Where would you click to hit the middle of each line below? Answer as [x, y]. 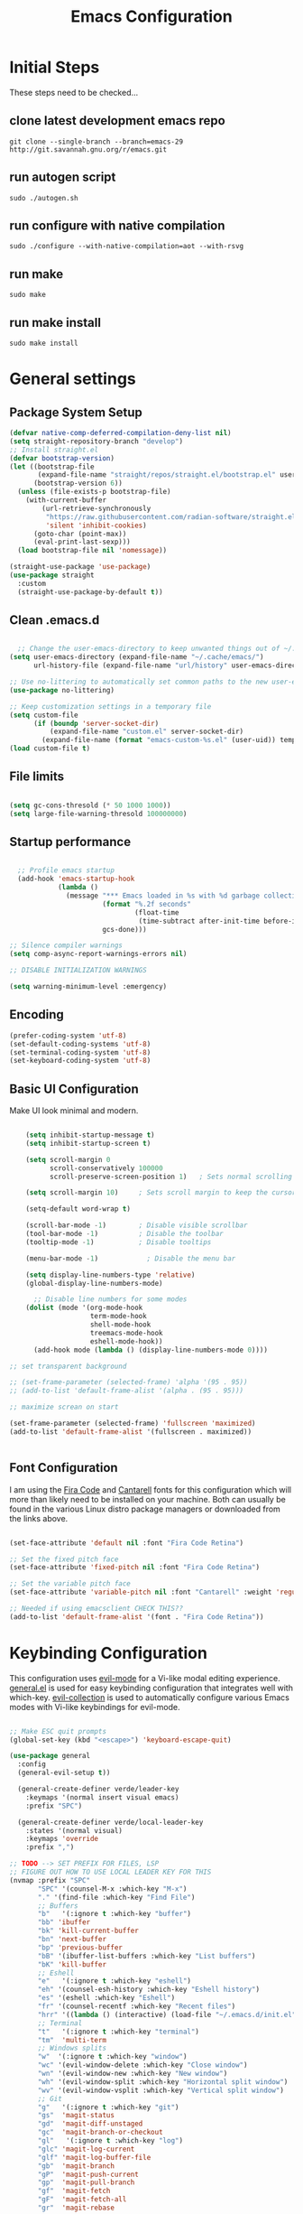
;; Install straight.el [54, 450]
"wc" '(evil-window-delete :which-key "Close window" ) [142, 2065]
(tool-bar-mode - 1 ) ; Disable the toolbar [124, 1234]
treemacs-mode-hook [127, 1333]
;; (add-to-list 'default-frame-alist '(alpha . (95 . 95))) [127, 1391]
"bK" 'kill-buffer [72, 1964]
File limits [37, 777]
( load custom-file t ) [50, 749]
